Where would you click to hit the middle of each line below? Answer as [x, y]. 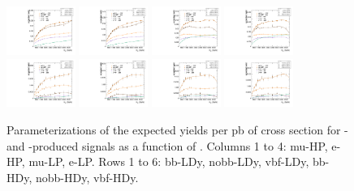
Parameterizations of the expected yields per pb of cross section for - [177, 130]
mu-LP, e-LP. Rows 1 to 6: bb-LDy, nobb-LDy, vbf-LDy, [169, 161]
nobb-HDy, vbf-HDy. [87, 177]
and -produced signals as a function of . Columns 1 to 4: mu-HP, [167, 145]
